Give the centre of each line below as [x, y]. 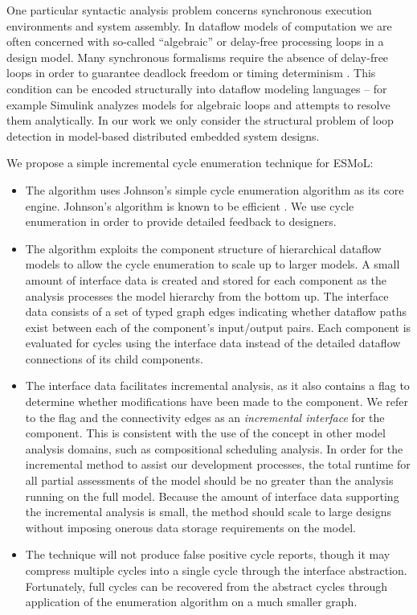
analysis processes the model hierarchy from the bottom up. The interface [207, 295]
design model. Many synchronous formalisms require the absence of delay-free [198, 57]
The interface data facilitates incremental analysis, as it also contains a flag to [217, 385]
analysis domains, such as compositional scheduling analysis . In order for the [214, 448]
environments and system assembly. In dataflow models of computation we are [199, 25]
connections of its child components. [114, 358]
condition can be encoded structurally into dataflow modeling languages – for [197, 88]
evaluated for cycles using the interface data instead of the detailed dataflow [213, 343]
